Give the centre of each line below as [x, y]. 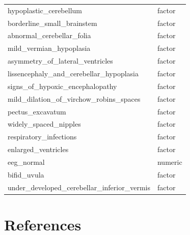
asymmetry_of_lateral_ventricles [60, 61]
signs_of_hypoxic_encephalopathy [62, 86]
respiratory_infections [42, 137]
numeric [170, 161]
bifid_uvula [26, 174]
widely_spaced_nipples [44, 124]
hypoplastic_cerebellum [45, 10]
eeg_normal [26, 161]
